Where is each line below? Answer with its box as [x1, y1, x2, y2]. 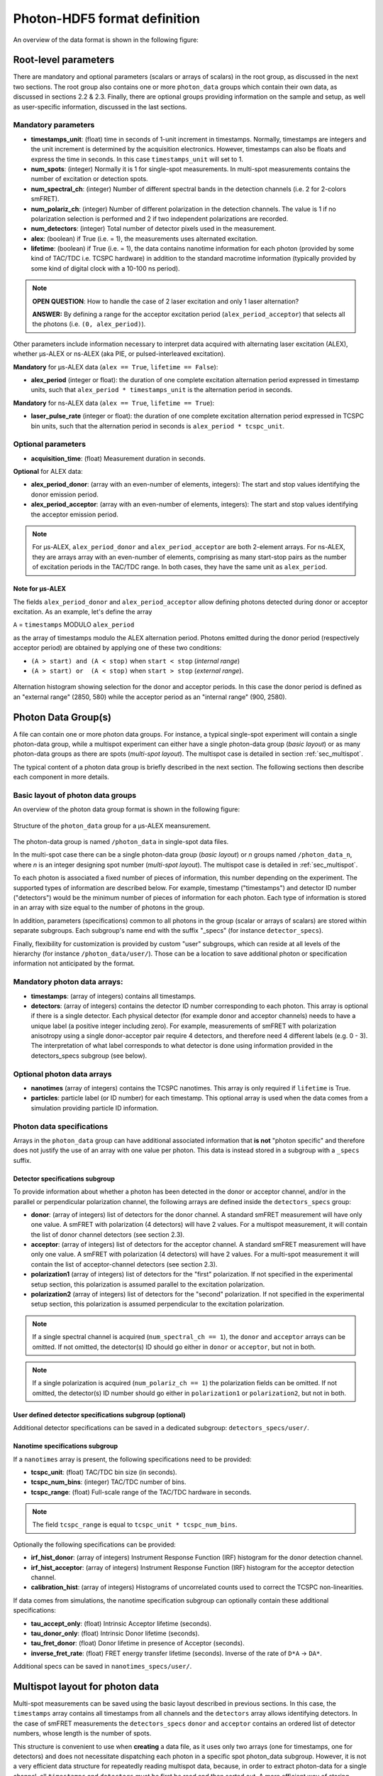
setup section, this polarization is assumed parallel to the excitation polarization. [30, 1279, 265, 1289]
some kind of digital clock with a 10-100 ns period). [30, 264, 180, 273]
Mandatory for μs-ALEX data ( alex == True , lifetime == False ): [13, 362, 218, 371]
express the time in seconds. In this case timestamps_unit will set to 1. [30, 155, 244, 163]
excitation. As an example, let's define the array [13, 607, 152, 616]
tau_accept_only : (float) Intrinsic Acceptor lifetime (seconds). [30, 1619, 212, 1628]
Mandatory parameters [13, 120, 95, 130]
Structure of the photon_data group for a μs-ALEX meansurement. [13, 821, 211, 830]
